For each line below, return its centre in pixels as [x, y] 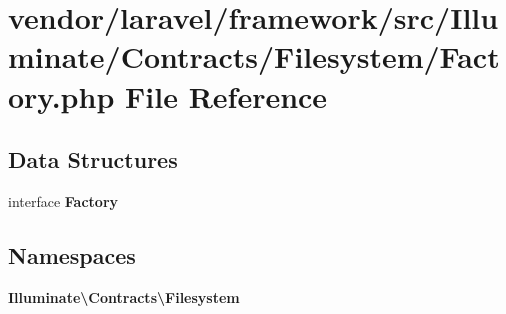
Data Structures [93, 159]
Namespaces [72, 254]
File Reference [226, 95]
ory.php [61, 95]
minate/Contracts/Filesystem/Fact [254, 56]
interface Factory [63, 200]
